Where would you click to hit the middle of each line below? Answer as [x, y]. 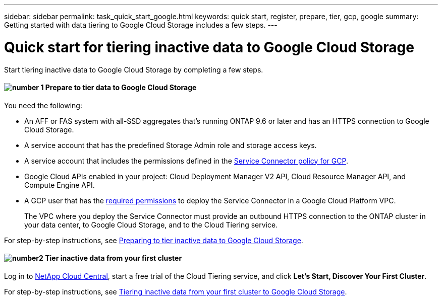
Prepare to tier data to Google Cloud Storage [121, 88]
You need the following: [43, 105]
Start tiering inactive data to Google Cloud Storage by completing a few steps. [134, 69]
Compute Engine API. [60, 185]
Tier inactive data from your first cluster [114, 258]
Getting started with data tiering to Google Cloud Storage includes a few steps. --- [141, 25]
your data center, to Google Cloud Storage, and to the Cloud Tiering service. [151, 224]
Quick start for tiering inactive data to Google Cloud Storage [209, 47]
